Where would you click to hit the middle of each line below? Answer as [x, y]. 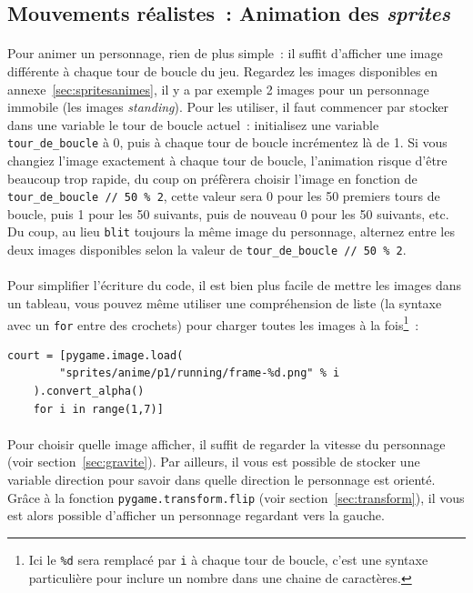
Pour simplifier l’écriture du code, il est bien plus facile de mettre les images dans [234, 285]
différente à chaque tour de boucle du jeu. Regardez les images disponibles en [223, 70]
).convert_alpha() [89, 392]
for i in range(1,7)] [98, 409]
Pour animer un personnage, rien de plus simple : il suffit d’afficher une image [225, 53]
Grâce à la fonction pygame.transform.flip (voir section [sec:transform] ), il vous [236, 497]
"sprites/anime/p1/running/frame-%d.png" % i [200, 373]
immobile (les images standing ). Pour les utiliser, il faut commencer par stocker [228, 107]
